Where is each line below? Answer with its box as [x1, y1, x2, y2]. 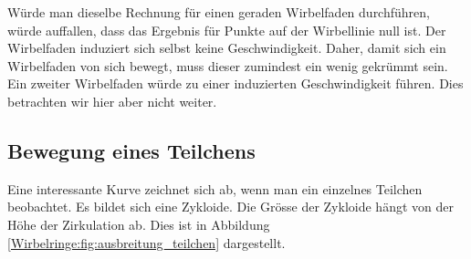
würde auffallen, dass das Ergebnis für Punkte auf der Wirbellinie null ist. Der [7, 20, 446, 39]
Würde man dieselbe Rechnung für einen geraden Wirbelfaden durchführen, [7, 3, 430, 21]
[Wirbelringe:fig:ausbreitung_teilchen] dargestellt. [7, 233, 286, 252]
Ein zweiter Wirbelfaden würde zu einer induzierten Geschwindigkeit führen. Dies [7, 74, 464, 93]
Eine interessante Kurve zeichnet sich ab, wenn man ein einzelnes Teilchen [7, 179, 423, 198]
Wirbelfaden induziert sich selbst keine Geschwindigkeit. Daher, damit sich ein [7, 38, 446, 57]
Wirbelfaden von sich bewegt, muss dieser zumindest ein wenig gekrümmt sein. [7, 56, 448, 75]
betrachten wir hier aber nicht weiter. [7, 91, 217, 110]
